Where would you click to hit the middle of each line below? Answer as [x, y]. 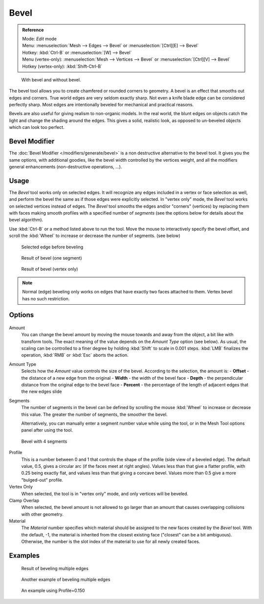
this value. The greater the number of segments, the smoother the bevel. [95, 414]
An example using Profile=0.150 [53, 591]
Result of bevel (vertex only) [50, 269]
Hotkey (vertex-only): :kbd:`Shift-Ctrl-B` [62, 66]
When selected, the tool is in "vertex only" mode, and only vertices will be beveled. [105, 494]
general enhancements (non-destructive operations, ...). [66, 167]
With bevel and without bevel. [51, 80]
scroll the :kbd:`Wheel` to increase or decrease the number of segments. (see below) [95, 236]
